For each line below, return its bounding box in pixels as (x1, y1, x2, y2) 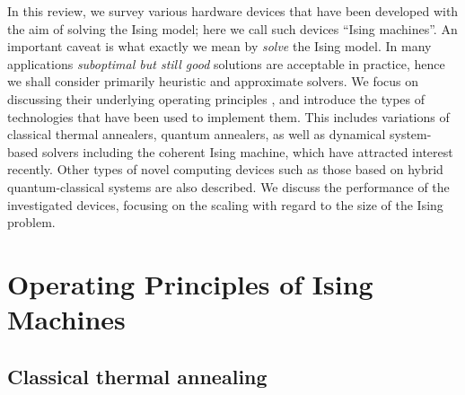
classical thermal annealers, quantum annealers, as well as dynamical (7, 125, 386, 144)
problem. (7, 213, 56, 232)
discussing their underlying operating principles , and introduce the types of (7, 89, 425, 108)
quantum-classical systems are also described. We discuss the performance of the (7, 177, 450, 196)
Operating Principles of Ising (7, 265, 373, 302)
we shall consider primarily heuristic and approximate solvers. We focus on (7, 72, 419, 91)
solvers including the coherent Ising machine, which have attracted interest (41, 142, 453, 161)
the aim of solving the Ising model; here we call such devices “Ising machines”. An (7, 19, 458, 38)
